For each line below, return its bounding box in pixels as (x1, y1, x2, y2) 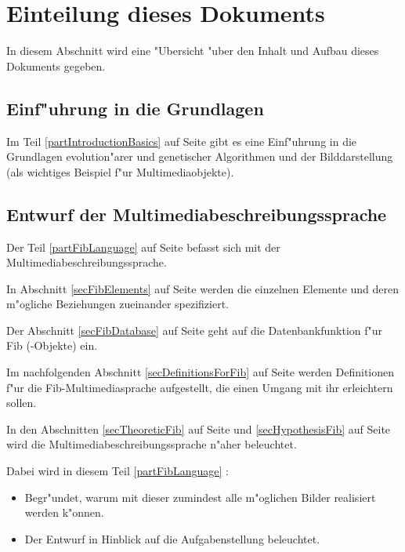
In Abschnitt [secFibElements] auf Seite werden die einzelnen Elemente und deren (6, 280, 400, 296)
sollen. (6, 394, 37, 411)
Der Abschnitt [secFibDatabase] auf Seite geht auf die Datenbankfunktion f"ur (6, 321, 383, 338)
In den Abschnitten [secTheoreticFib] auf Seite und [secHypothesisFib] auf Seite (6, 420, 391, 437)
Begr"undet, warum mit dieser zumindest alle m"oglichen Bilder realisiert (24, 488, 376, 505)
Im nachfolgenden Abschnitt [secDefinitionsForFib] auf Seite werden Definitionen (6, 364, 395, 380)
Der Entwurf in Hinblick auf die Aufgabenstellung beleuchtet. (24, 530, 320, 547)
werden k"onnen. (24, 504, 104, 521)
